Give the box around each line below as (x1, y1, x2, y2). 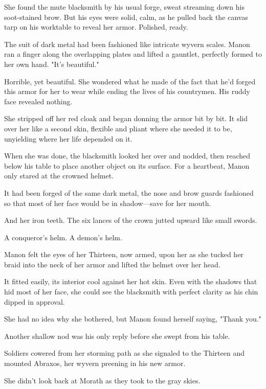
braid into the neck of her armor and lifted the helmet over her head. (4, 259, 220, 269)
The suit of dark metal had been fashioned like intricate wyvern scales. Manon (4, 38, 250, 49)
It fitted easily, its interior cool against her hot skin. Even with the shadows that (4, 276, 257, 287)
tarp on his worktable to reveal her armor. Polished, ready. (4, 21, 188, 32)
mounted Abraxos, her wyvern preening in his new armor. (4, 358, 186, 369)
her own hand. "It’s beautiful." (4, 58, 99, 69)
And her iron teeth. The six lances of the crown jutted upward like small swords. (4, 215, 257, 225)
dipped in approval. (4, 296, 65, 307)
